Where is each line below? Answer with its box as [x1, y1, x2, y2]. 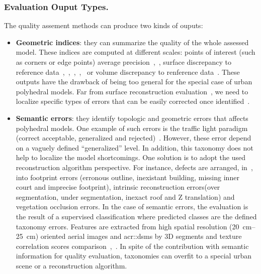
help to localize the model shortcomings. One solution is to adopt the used [16, 152, 245, 163]
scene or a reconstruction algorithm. [16, 260, 127, 270]
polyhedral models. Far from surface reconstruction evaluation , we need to [16, 86, 248, 96]
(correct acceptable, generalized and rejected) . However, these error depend [16, 132, 251, 143]
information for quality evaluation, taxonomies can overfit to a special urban [16, 250, 251, 261]
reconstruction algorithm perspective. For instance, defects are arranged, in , [16, 162, 253, 172]
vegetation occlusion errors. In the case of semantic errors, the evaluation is [16, 201, 248, 212]
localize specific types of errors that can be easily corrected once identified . [16, 96, 250, 106]
